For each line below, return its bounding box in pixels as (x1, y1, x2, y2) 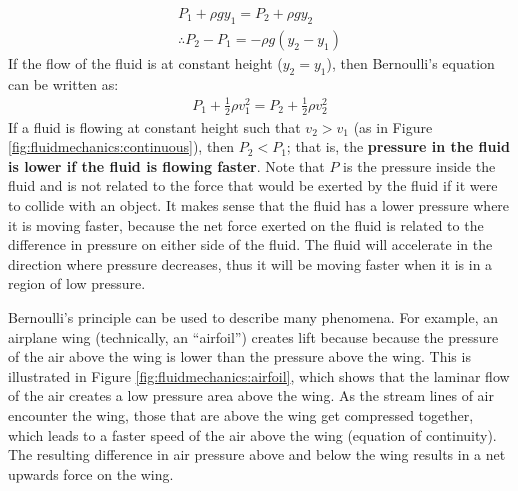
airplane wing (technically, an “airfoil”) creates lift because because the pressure (8, 326, 499, 347)
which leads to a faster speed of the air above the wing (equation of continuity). (8, 424, 497, 445)
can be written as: (8, 73, 119, 94)
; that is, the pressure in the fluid (286, 136, 510, 157)
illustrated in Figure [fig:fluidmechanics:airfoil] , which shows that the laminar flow (8, 365, 510, 386)
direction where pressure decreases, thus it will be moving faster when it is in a (8, 253, 493, 274)
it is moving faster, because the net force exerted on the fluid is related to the (8, 214, 484, 235)
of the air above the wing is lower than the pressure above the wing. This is (8, 346, 471, 367)
